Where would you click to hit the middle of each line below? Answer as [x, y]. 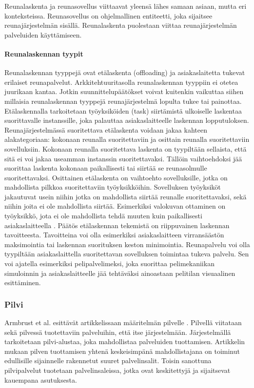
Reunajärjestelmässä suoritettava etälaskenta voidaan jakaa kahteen [106, 129]
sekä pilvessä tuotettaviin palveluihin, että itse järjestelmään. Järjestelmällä [118, 332]
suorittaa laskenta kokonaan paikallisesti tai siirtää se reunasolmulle [106, 168]
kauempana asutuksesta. [41, 379]
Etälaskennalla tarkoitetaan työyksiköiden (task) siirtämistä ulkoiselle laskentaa [123, 110]
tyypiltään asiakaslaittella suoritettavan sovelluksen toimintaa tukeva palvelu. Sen [127, 254]
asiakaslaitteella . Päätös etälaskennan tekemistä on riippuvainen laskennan [117, 225]
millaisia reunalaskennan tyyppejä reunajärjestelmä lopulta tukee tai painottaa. [123, 101]
